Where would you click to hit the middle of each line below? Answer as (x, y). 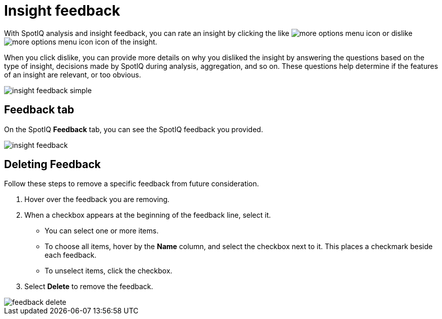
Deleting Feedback (52, 165)
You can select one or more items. (102, 231)
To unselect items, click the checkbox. (108, 271)
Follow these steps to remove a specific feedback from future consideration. (132, 184)
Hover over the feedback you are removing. (97, 200)
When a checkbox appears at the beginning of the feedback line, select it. (148, 215)
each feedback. (71, 255)
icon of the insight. (126, 42)
